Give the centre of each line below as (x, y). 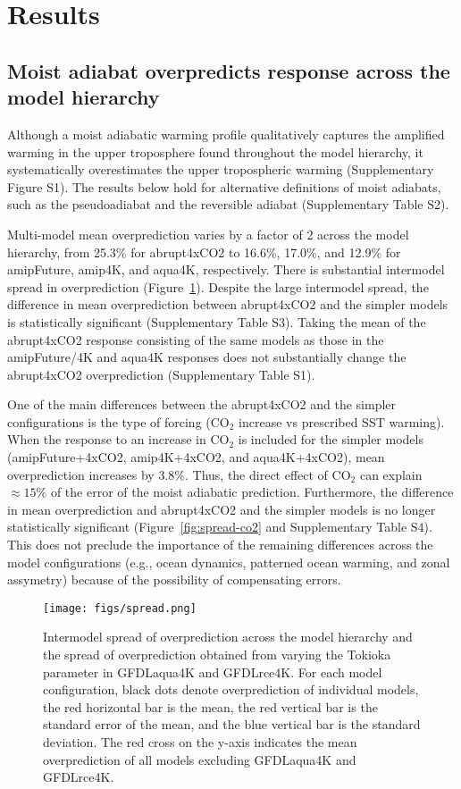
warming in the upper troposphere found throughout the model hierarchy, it (215, 151)
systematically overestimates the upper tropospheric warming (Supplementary (221, 169)
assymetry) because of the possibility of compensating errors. (174, 579)
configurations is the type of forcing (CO (118, 421)
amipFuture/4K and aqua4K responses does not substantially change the (207, 357)
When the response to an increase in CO (118, 439)
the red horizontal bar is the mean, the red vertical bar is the (210, 706)
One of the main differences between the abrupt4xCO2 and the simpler (202, 404)
